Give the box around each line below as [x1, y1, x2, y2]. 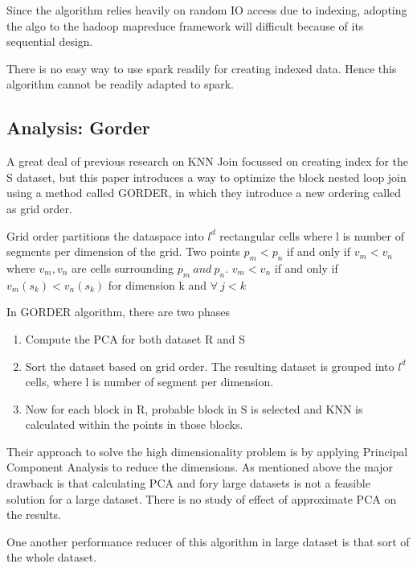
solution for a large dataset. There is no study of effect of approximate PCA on [6, 490, 397, 507]
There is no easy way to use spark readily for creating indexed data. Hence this [6, 60, 397, 76]
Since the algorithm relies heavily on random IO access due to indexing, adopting [6, 2, 407, 18]
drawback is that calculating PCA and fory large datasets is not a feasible [6, 475, 370, 492]
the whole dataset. [6, 549, 97, 566]
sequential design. [6, 33, 93, 50]
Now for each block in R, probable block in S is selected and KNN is [25, 400, 363, 417]
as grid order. [6, 200, 72, 216]
